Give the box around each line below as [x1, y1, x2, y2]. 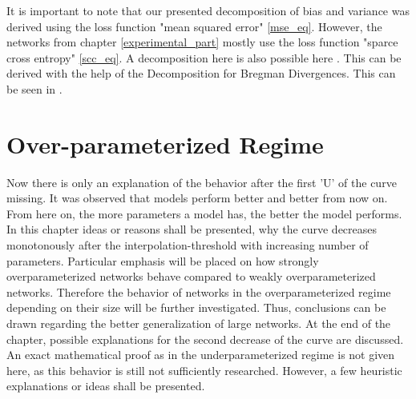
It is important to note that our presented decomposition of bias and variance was [6, 2, 410, 18]
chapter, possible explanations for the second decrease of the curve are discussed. [6, 330, 404, 347]
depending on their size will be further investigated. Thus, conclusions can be [6, 299, 386, 316]
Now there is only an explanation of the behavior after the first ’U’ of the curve [6, 174, 397, 190]
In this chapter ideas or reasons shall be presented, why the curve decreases [6, 221, 378, 237]
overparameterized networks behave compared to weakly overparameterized [6, 268, 376, 285]
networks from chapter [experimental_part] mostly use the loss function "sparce [6, 34, 398, 50]
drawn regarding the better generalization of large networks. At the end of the [6, 315, 391, 332]
